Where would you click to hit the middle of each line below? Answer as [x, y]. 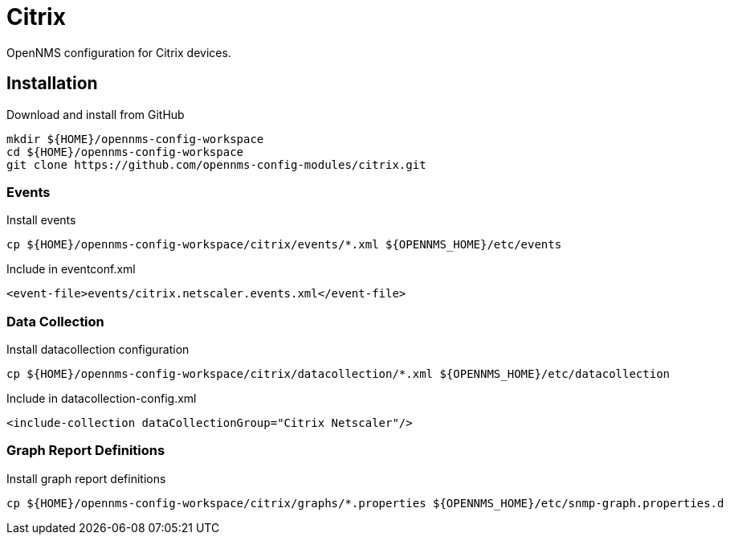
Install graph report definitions [86, 478]
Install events [41, 220]
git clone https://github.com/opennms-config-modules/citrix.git [216, 164]
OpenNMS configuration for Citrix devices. [119, 52]
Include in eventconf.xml [71, 269]
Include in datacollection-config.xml [102, 399]
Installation [52, 84]
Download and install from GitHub [96, 114]
